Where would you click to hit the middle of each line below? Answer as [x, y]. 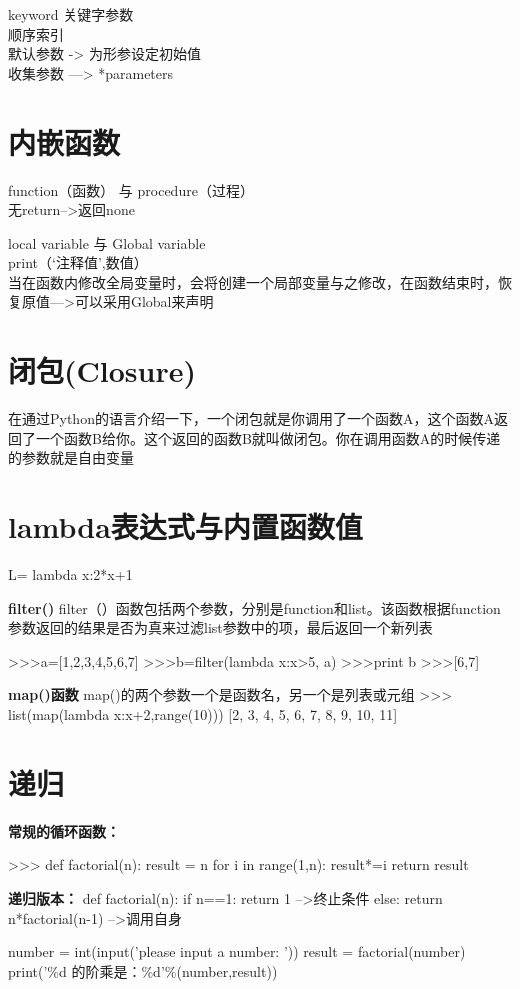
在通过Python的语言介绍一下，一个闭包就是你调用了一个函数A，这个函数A [251, 418]
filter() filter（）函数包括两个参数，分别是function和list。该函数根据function [254, 607]
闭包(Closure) [102, 370]
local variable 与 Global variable [107, 242]
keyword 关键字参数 [71, 14]
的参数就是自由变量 [71, 457]
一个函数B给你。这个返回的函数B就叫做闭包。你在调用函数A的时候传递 [268, 437]
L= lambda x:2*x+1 [70, 574]
